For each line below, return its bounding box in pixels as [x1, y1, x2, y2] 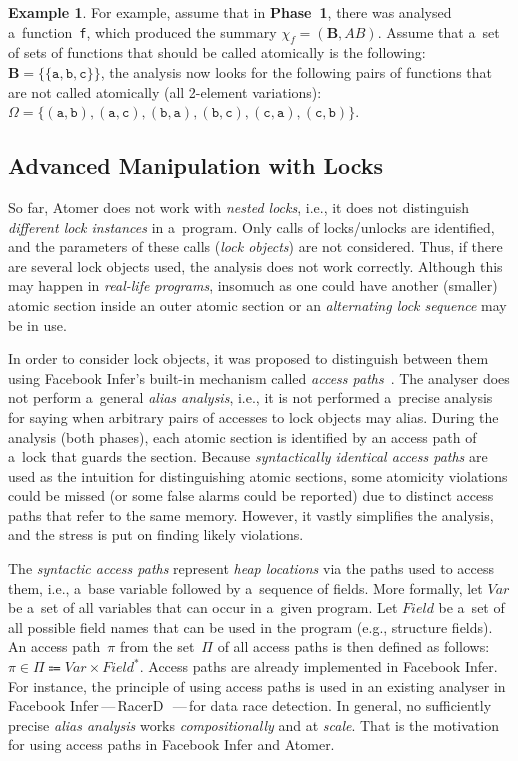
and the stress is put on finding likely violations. [8, 524, 304, 545]
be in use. [8, 314, 67, 335]
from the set [119, 636, 195, 657]
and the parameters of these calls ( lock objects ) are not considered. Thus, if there [8, 236, 503, 257]
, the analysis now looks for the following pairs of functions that [100, 61, 492, 82]
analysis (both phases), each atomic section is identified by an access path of [8, 426, 477, 447]
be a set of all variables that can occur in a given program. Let [8, 597, 398, 618]
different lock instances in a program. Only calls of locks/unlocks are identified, [8, 216, 495, 237]
